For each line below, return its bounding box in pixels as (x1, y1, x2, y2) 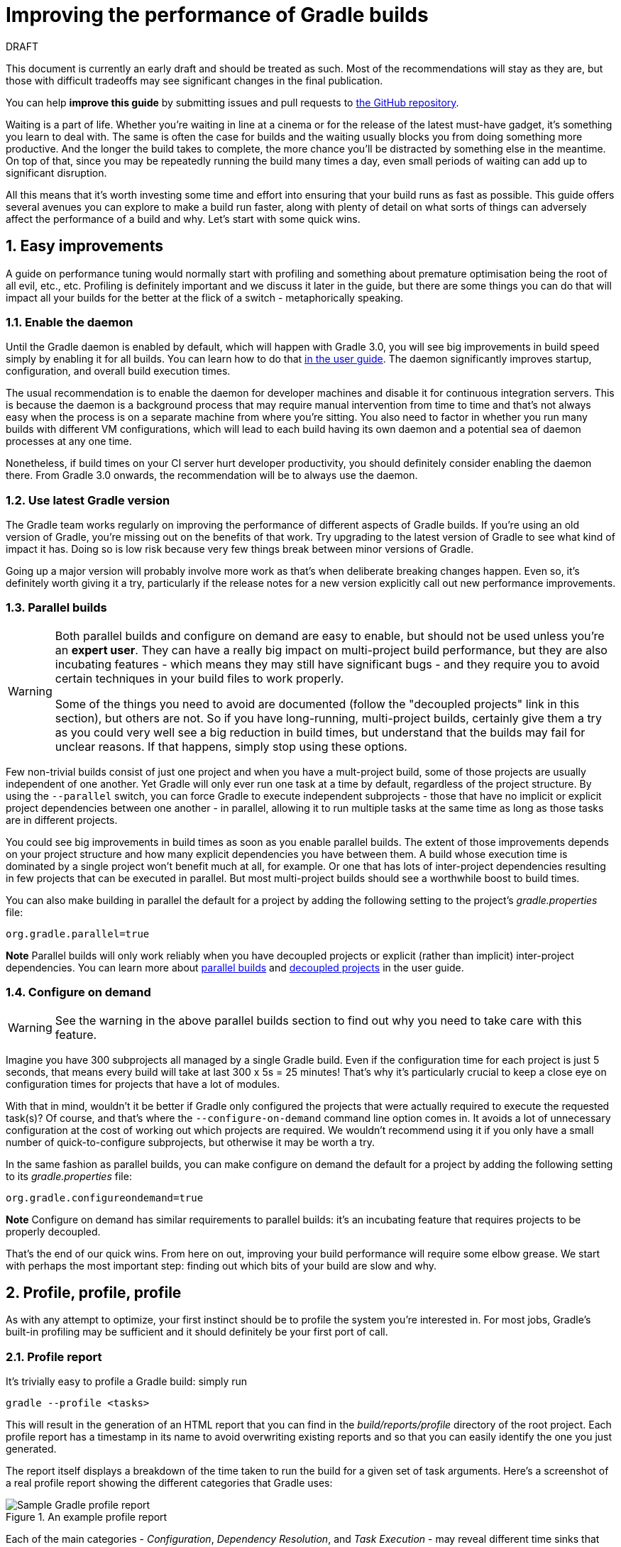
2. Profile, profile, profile (6, 1284, 182, 1302)
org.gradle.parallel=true (6, 927, 150, 940)
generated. (6, 1443, 57, 1455)
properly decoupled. (6, 1225, 101, 1238)
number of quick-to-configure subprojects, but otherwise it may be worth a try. (6, 1135, 375, 1148)
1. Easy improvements (6, 237, 164, 255)
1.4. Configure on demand (6, 985, 151, 1000)
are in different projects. (6, 813, 118, 826)
